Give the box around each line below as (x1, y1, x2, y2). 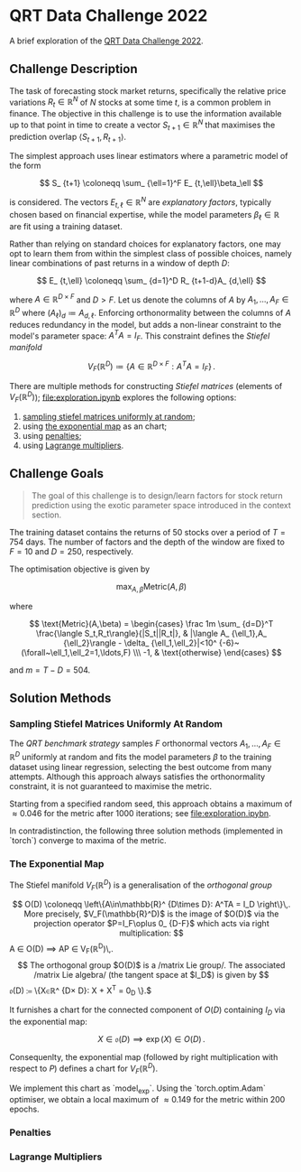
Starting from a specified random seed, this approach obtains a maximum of (9, 798, 293, 809)
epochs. (9, 1103, 40, 1115)
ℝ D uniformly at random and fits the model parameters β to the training (9, 750, 272, 762)
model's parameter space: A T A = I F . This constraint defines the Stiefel (9, 329, 270, 343)
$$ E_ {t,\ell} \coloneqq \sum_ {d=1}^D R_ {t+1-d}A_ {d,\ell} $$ (36, 274, 267, 285)
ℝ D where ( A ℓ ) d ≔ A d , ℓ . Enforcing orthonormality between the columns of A (9, 306, 291, 321)
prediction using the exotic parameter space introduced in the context (31, 499, 291, 510)
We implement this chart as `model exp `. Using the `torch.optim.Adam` (9, 1083, 266, 1095)
